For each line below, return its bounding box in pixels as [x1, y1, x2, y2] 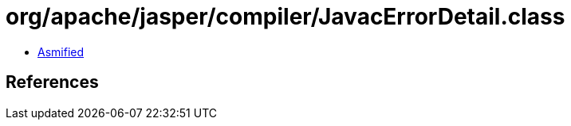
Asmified [37, 44, 85, 59]
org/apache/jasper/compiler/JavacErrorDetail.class [6, 3, 565, 30]
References [6, 72, 99, 93]
